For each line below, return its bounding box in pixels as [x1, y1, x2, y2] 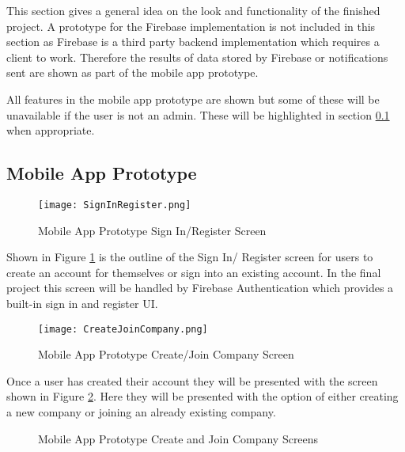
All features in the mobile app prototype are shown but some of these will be [6, 90, 380, 107]
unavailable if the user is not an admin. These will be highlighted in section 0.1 [6, 106, 390, 123]
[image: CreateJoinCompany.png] [38, 323, 208, 335]
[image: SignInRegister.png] [38, 199, 191, 211]
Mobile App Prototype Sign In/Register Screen [38, 222, 267, 238]
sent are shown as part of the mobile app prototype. [6, 64, 259, 81]
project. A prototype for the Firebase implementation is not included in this [6, 17, 376, 34]
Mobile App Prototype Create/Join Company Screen [38, 346, 294, 363]
